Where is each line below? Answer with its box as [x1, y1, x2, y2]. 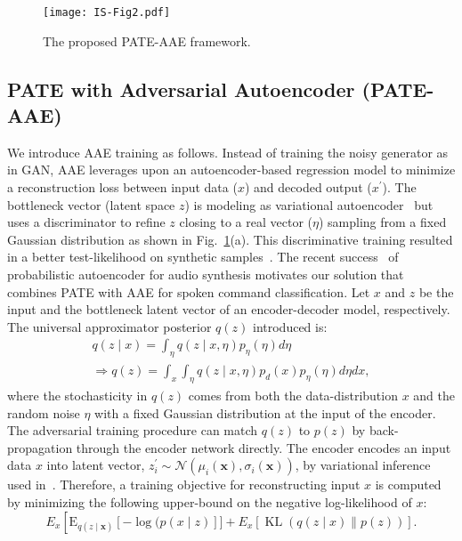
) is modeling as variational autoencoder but [184, 195, 434, 214]
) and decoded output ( [244, 178, 372, 197]
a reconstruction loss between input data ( [7, 178, 238, 197]
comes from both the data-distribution [188, 386, 398, 405]
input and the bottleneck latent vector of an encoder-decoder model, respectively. [7, 300, 450, 319]
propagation [7, 438, 73, 456]
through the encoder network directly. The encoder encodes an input [76, 438, 451, 456]
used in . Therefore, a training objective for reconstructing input [7, 475, 361, 494]
